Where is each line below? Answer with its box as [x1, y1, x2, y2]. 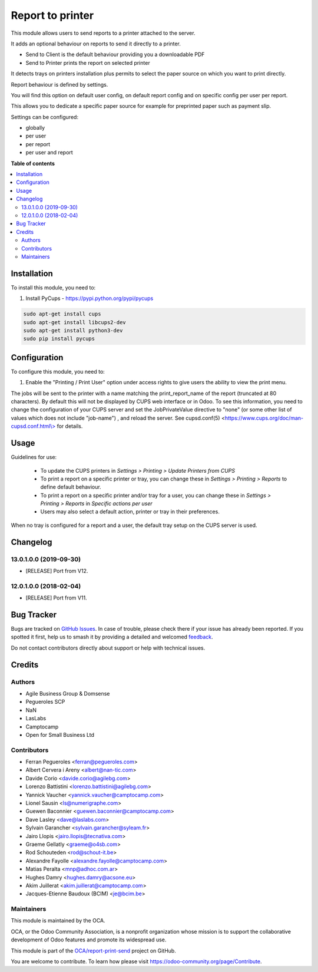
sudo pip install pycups [23, 335, 95, 342]
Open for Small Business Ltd [25, 731, 94, 738]
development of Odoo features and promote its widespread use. [11, 936, 167, 943]
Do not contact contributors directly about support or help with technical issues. [11, 644, 206, 651]
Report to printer [11, 9, 94, 22]
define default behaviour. [40, 483, 101, 490]
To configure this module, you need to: [11, 368, 105, 375]
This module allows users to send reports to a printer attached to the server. [11, 29, 196, 37]
